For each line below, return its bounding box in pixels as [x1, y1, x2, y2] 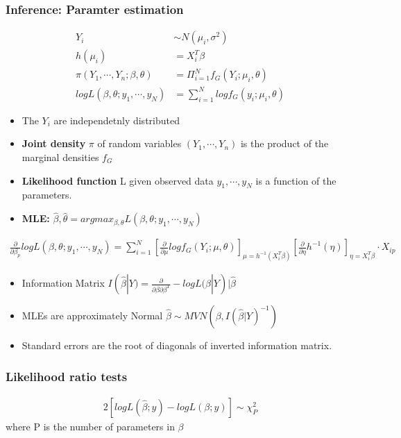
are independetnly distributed [53, 112, 180, 127]
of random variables [97, 136, 182, 151]
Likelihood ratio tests [6, 367, 128, 385]
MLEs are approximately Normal [22, 308, 163, 323]
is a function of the [255, 173, 336, 187]
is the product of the [240, 136, 329, 151]
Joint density [22, 136, 86, 151]
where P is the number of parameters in [6, 419, 175, 433]
